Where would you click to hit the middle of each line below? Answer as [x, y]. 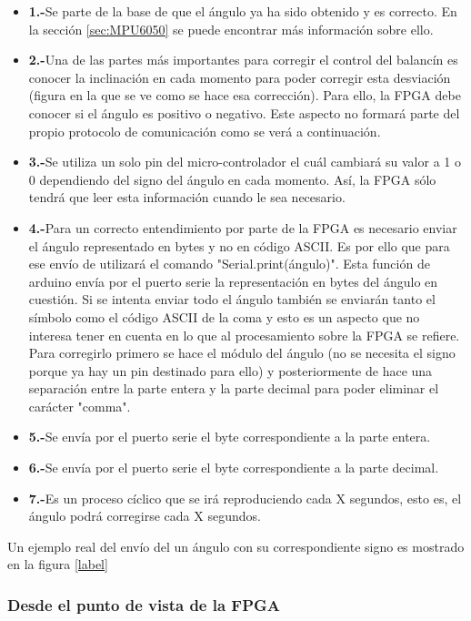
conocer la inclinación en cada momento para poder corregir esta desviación [240, 77]
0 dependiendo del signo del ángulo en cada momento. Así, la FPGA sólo [232, 179]
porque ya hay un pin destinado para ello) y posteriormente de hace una [230, 370]
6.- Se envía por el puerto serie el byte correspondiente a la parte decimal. [234, 468]
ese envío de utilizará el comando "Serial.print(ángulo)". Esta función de [229, 264]
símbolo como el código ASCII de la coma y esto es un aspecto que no [224, 316]
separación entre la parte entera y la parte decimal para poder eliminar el [234, 388]
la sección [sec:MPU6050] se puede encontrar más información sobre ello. [231, 29]
